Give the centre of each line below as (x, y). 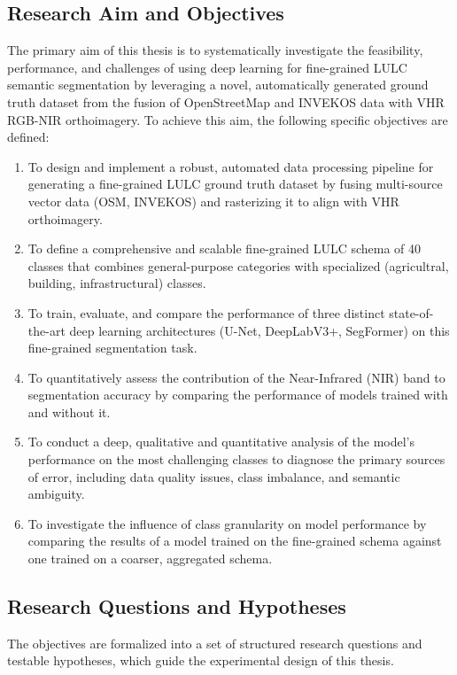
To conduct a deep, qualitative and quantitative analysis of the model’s (221, 442)
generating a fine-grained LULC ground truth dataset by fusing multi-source (235, 184)
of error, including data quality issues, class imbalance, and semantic (214, 476)
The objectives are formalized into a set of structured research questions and (215, 643)
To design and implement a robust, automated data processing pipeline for (231, 166)
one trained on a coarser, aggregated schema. (150, 559)
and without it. (69, 411)
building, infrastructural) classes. (117, 283)
